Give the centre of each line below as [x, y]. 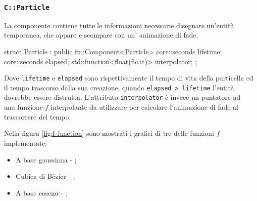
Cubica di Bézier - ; [45, 176]
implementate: [26, 142]
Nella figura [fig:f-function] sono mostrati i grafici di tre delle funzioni [109, 133]
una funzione [24, 107]
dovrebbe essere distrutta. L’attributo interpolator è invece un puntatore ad [122, 97]
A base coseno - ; [41, 192]
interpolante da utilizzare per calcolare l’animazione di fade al [144, 107]
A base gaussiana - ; [46, 159]
